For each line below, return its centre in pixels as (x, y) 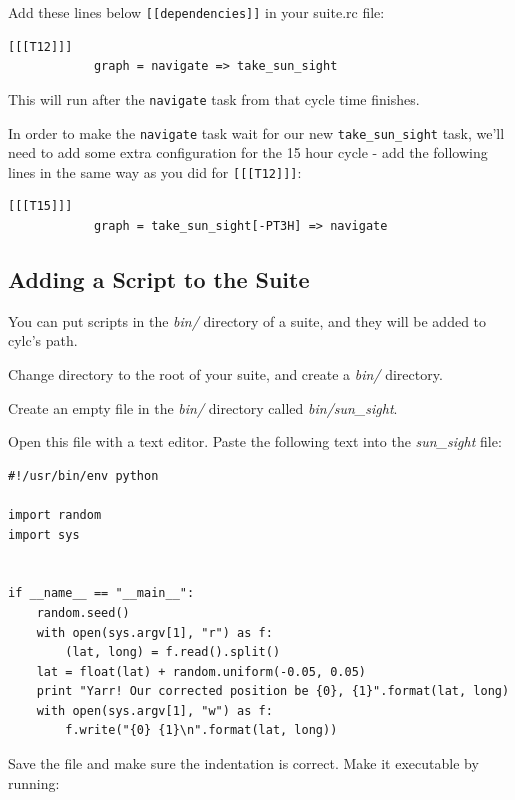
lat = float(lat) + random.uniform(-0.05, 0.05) (201, 671)
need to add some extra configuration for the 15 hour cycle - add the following (248, 152)
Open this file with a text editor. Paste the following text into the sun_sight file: (255, 441)
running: (34, 782)
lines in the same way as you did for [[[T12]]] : (155, 171)
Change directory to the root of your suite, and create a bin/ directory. (225, 373)
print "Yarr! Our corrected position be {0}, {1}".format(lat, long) (273, 691)
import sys (44, 534)
